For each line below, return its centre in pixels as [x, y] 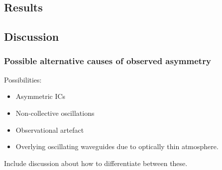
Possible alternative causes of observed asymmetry [108, 61]
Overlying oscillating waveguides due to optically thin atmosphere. [117, 146]
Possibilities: [23, 79]
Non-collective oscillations [55, 113]
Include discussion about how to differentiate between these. [96, 163]
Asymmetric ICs [41, 96]
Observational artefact [50, 129]
